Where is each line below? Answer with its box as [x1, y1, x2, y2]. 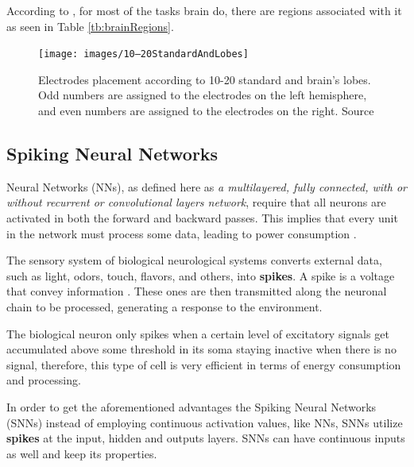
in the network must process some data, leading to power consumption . [6, 225, 357, 241]
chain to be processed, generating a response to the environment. [6, 298, 323, 315]
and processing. [6, 372, 81, 388]
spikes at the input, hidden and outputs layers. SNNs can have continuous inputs [6, 430, 405, 446]
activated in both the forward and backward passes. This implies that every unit [6, 210, 398, 226]
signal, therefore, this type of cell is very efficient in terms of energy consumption [6, 356, 401, 372]
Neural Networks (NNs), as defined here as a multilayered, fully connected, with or [6, 178, 407, 195]
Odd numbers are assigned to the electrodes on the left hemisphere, [38, 87, 367, 103]
